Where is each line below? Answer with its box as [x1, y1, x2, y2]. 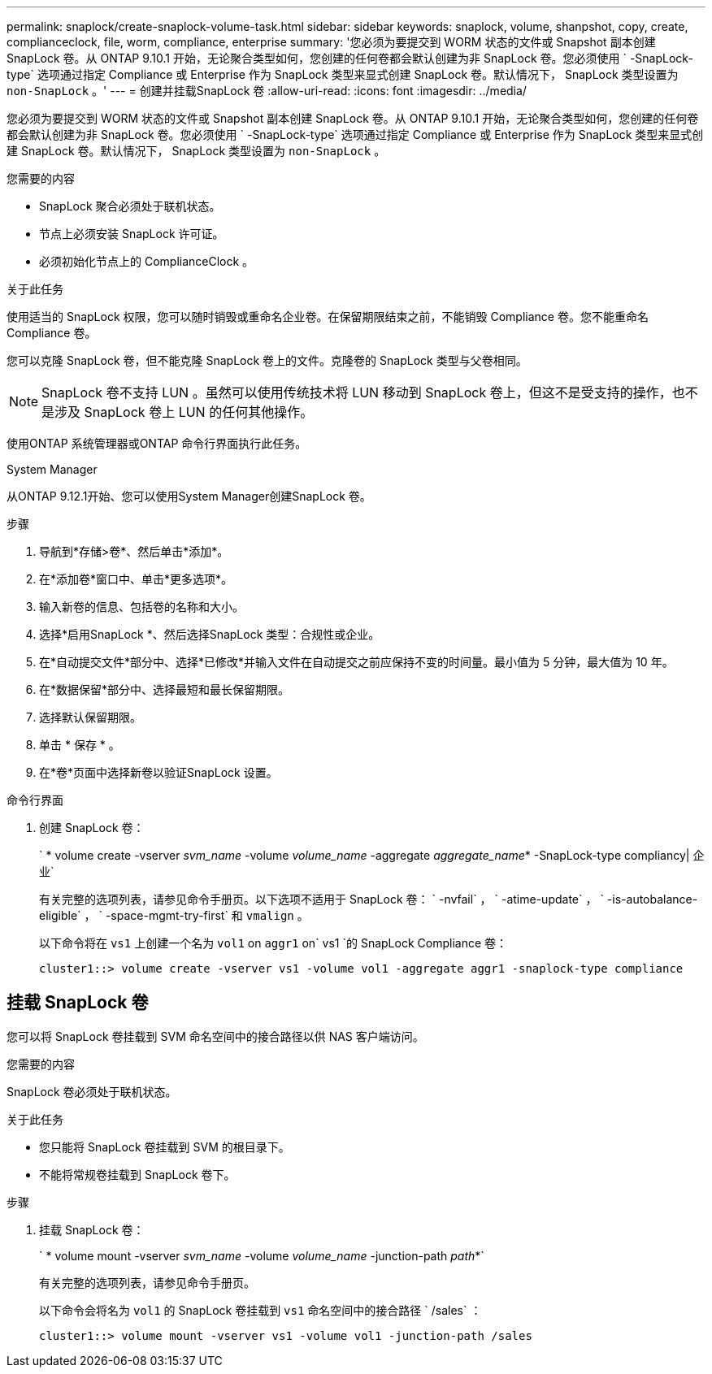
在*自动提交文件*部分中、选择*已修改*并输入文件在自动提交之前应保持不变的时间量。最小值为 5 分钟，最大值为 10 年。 [39, 655, 674, 669]
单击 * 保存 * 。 [39, 738, 120, 752]
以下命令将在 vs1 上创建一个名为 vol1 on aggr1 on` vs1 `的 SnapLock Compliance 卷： [39, 936, 508, 950]
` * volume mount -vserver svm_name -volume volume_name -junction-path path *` [39, 1248, 484, 1263]
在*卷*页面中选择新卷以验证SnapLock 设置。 [39, 765, 278, 779]
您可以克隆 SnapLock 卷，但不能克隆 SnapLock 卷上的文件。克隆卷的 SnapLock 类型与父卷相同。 [7, 353, 527, 367]
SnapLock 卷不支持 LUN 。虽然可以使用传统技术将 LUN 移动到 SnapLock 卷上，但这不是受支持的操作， [41, 384, 672, 401]
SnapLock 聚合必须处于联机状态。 [39, 199, 221, 213]
